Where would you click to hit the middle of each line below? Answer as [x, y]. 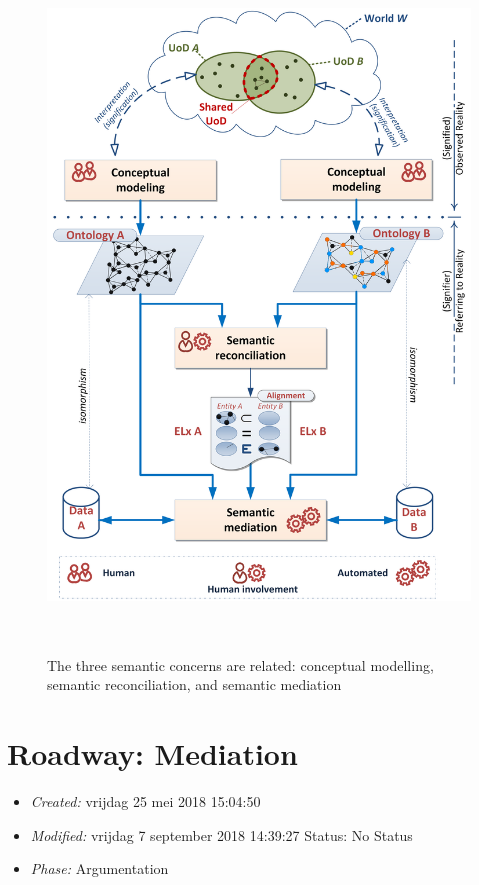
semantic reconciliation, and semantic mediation [194, 684]
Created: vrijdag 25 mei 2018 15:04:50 [145, 800]
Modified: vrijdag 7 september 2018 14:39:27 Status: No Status [221, 834]
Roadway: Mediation [152, 752]
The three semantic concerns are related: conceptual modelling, [240, 664]
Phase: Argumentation [99, 868]
